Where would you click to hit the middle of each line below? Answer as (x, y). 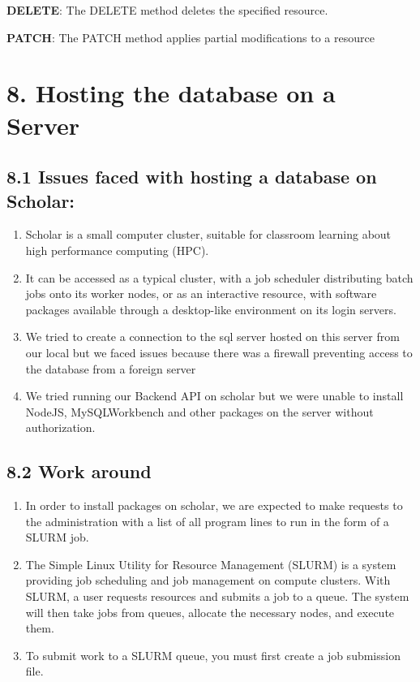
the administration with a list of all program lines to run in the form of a (207, 521)
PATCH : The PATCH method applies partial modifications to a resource (191, 37)
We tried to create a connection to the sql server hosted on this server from (212, 337)
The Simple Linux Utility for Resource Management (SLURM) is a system (211, 564)
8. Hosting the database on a (171, 93)
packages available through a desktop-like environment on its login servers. (211, 309)
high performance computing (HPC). (117, 250)
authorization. (60, 427)
